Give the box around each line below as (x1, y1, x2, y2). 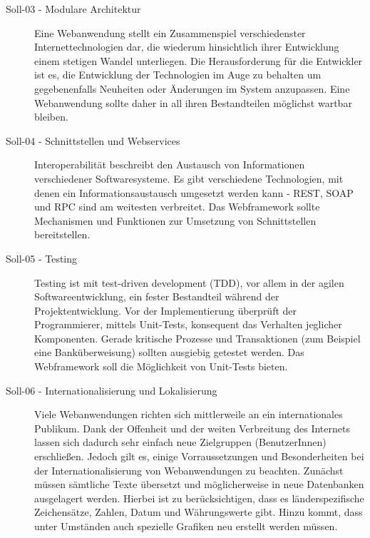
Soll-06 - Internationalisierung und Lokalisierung (6, 382, 217, 397)
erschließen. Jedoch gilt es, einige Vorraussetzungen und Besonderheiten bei (34, 449, 364, 464)
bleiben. (34, 109, 68, 124)
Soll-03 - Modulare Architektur (6, 1, 141, 16)
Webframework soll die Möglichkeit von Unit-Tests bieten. (34, 359, 288, 374)
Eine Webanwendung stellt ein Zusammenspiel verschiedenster (34, 25, 306, 40)
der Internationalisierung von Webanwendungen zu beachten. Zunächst (34, 462, 344, 477)
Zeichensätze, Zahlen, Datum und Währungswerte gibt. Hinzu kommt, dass (34, 504, 363, 519)
